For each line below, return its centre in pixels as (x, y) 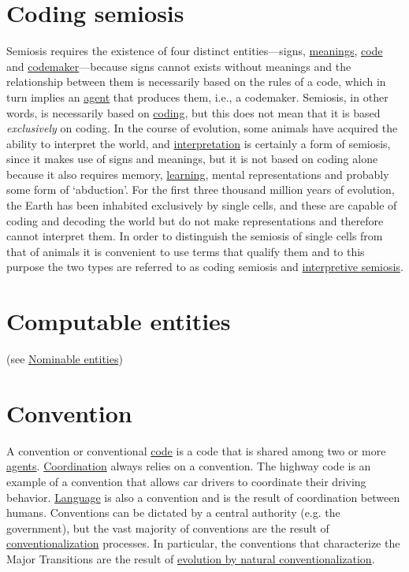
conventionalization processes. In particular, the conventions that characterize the (203, 543)
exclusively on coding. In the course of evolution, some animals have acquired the (202, 128)
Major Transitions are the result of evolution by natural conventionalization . (191, 559)
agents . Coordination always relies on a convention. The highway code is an (189, 466)
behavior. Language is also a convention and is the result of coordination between (203, 497)
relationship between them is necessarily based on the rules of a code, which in (196, 82)
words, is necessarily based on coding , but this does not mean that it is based (193, 112)
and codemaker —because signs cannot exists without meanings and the (179, 66)
